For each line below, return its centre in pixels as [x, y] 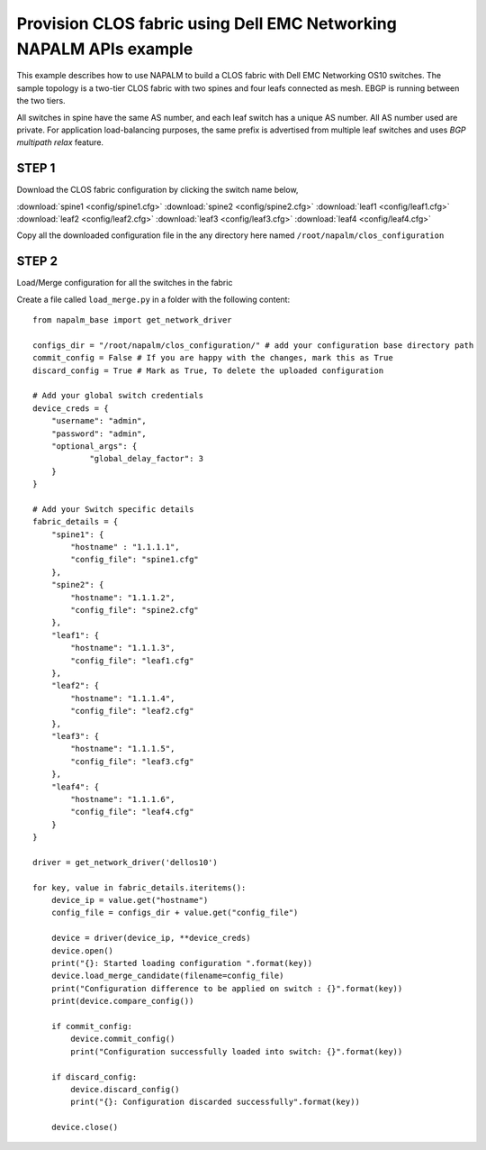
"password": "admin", [99, 434]
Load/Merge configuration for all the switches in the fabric [125, 283]
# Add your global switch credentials [118, 396]
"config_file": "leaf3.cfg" [132, 761]
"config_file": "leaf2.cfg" [132, 711]
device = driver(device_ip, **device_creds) [151, 938]
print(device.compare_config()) [122, 1001]
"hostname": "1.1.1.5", [123, 749]
